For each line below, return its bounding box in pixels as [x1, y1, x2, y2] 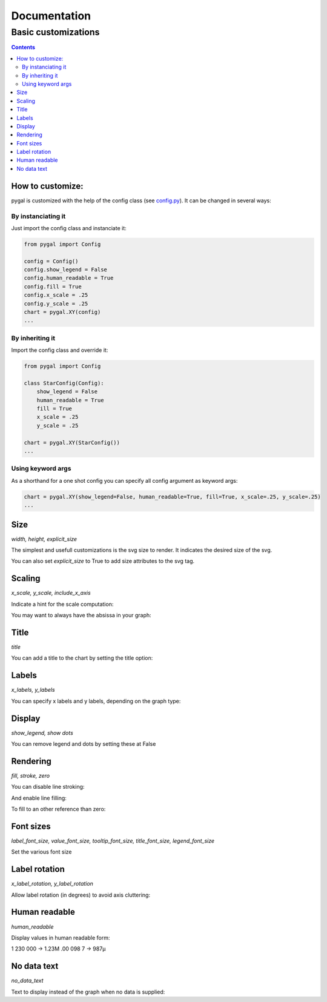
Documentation [11, 9, 91, 22]
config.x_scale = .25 [24, 291, 88, 299]
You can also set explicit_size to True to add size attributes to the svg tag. [11, 557, 195, 565]
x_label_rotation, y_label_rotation [11, 880, 94, 888]
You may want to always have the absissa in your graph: [11, 612, 151, 619]
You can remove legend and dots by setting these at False [11, 740, 156, 748]
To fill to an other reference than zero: [11, 806, 106, 813]
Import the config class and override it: [11, 347, 108, 354]
